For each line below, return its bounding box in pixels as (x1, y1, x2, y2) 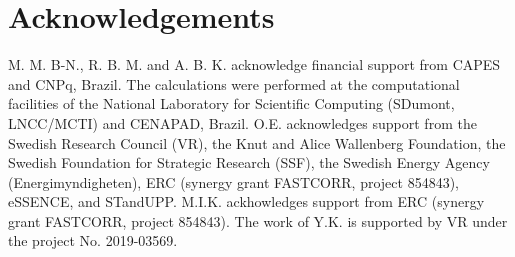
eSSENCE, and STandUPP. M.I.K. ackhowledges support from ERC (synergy (8, 191, 485, 212)
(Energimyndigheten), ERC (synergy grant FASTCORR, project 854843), (8, 171, 459, 192)
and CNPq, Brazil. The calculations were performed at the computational (8, 73, 460, 94)
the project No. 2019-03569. (8, 230, 178, 251)
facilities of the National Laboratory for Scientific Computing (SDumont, (8, 93, 455, 114)
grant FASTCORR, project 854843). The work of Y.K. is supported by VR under (8, 210, 508, 231)
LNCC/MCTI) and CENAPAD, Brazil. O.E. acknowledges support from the (8, 112, 477, 133)
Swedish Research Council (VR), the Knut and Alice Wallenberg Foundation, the (8, 132, 506, 153)
